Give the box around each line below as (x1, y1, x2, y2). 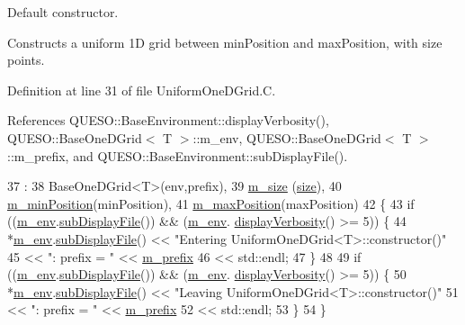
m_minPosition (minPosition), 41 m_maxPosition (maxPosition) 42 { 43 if (7, 194, 415, 212)
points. (7, 50, 45, 69)
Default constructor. (7, 3, 119, 21)
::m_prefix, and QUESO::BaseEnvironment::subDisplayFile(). (7, 146, 348, 165)
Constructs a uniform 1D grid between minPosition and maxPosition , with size (7, 32, 443, 51)
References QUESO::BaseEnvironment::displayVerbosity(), (7, 111, 329, 130)
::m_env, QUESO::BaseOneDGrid (192, 128, 381, 147)
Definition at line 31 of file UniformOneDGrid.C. (7, 80, 276, 99)
